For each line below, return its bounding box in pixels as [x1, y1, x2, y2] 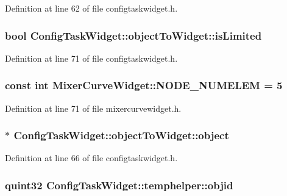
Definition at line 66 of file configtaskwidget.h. [5, 151, 178, 164]
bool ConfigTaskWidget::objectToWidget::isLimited [5, 27, 262, 43]
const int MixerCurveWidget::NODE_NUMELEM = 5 [5, 78, 283, 93]
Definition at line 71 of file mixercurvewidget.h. [5, 101, 182, 114]
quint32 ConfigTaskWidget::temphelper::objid [5, 177, 233, 192]
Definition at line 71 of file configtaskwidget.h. [5, 51, 178, 64]
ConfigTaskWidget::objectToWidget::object [13, 128, 229, 143]
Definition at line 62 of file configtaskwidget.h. [5, 2, 178, 14]
